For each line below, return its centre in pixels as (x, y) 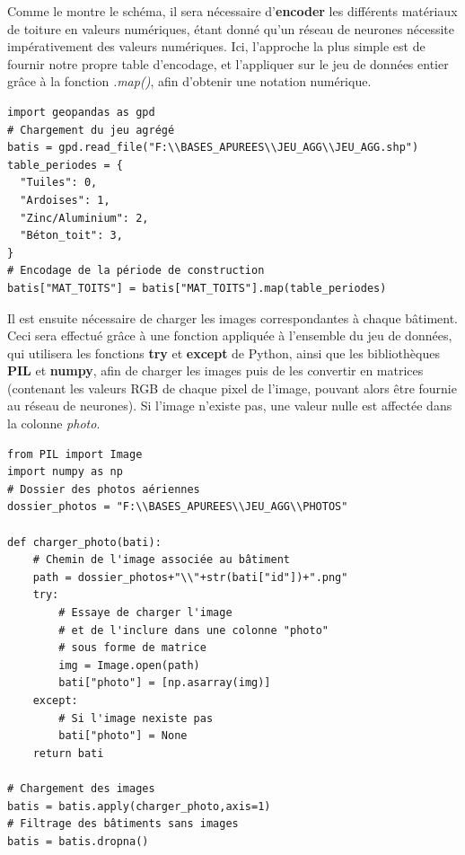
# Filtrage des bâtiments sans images (123, 824)
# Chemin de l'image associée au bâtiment (161, 560)
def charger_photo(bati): (84, 542)
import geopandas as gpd (81, 112)
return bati (68, 753)
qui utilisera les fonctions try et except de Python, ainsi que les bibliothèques (224, 353)
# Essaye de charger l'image (145, 613)
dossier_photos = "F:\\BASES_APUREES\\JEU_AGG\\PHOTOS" (178, 507)
